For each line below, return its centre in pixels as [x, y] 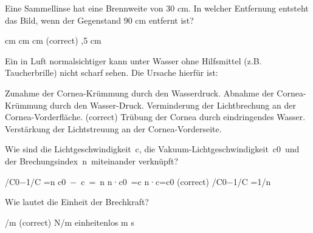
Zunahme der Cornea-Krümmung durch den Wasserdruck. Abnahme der [139, 93]
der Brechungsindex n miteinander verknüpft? [92, 160]
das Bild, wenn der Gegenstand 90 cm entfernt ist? [99, 20]
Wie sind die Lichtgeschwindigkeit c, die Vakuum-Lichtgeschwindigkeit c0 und [152, 149]
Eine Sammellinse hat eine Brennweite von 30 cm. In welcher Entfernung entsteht [157, 8]
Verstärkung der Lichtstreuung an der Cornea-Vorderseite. [113, 128]
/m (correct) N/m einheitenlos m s [70, 222]
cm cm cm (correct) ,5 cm [53, 40]
